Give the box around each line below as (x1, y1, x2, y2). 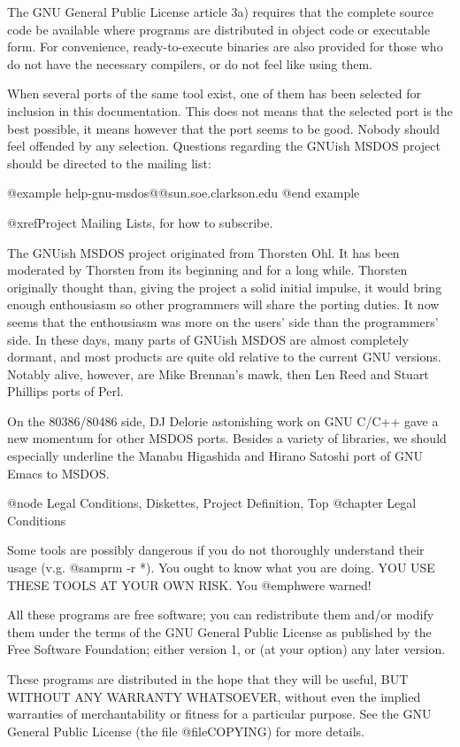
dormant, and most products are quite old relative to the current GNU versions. (7, 347, 441, 366)
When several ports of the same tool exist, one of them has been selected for (7, 84, 421, 103)
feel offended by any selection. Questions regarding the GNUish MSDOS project (7, 136, 441, 155)
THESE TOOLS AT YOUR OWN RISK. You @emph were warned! (7, 575, 372, 594)
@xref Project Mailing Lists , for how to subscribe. (7, 213, 273, 231)
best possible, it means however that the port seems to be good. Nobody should (7, 119, 441, 137)
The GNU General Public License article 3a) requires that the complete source (7, 3, 434, 20)
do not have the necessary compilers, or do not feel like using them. (7, 54, 372, 73)
